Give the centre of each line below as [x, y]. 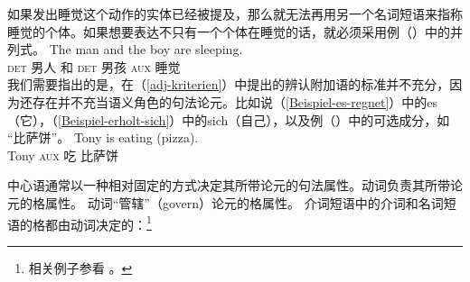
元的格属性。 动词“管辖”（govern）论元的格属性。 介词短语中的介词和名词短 [232, 202]
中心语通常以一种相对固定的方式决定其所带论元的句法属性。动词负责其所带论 [235, 185]
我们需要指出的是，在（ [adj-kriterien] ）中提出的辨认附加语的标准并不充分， [229, 84]
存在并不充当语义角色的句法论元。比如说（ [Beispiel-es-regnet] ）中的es [235, 101]
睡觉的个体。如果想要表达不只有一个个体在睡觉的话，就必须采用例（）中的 [229, 31]
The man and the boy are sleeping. [146, 49]
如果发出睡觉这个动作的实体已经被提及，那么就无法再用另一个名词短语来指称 [235, 14]
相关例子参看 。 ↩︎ [80, 267]
